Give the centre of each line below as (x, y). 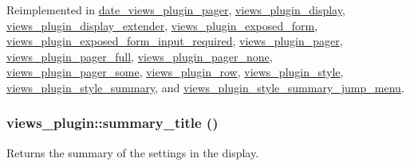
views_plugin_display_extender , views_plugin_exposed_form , (162, 25)
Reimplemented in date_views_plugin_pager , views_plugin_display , (176, 10)
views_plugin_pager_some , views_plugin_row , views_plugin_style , (175, 72)
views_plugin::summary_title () (112, 123)
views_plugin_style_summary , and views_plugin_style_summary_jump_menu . (205, 87)
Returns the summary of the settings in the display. (133, 152)
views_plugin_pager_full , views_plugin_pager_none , (140, 56)
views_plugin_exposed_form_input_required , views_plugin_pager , (175, 41)
